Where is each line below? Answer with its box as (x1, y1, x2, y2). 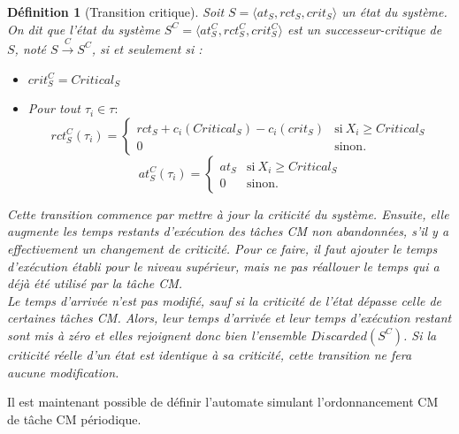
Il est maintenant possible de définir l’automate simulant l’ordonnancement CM (7, 392, 439, 411)
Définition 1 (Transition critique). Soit (7, 3, 225, 20)
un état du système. (341, 3, 448, 20)
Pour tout (27, 99, 80, 118)
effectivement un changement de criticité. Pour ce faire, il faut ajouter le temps (7, 239, 438, 257)
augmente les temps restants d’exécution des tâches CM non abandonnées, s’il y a (7, 222, 449, 240)
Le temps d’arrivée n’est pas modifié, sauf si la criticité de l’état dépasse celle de (7, 291, 442, 309)
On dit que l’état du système (7, 19, 160, 38)
